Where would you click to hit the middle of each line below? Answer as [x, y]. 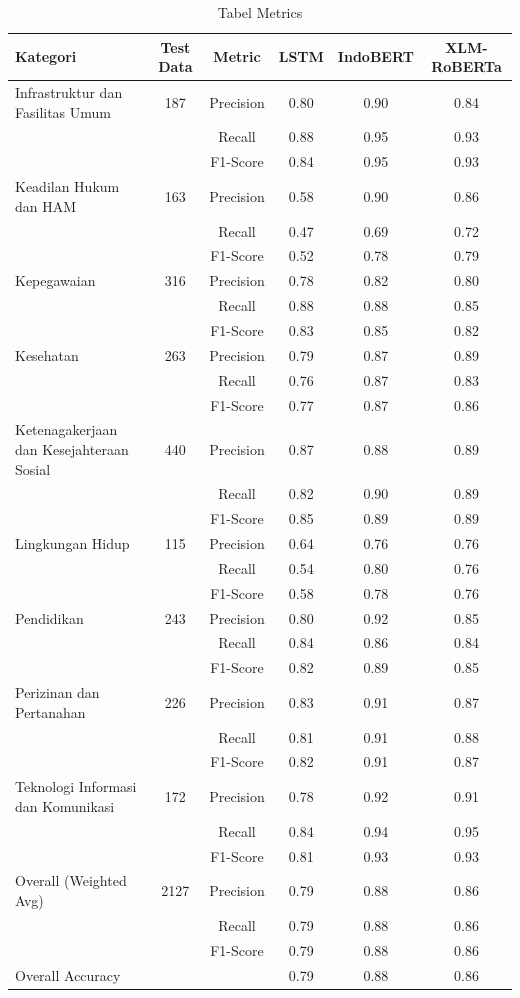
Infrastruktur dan [69, 92]
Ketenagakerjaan [66, 429]
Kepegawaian [55, 280]
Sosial [33, 468]
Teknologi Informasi [76, 786]
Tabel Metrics [260, 12]
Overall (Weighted [71, 880]
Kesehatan [47, 354]
